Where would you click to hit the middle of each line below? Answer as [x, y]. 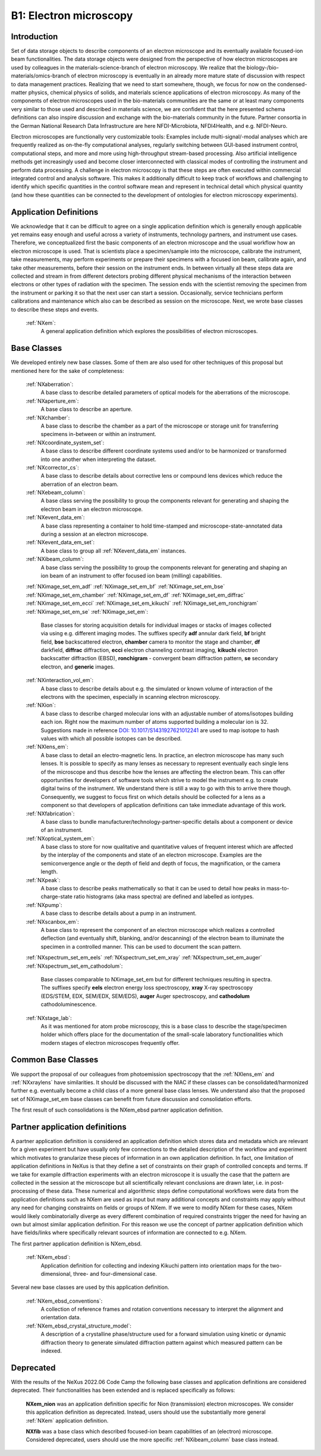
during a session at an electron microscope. [95, 534]
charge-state [56, 897]
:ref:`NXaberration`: [50, 384]
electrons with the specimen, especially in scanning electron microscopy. [130, 697]
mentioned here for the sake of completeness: [67, 371]
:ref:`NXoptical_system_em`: [60, 838]
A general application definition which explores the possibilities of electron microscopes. [149, 331]
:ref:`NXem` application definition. [67, 1420]
